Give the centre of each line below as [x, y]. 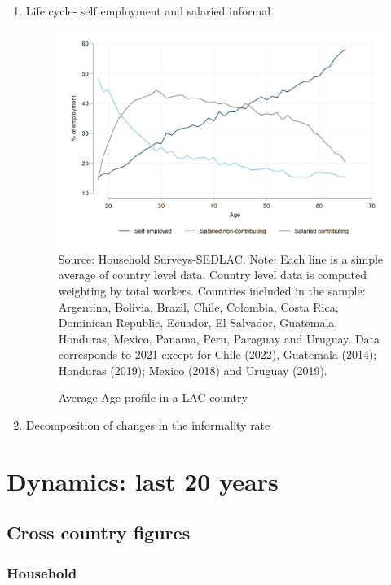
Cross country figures [99, 533]
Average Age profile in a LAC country [153, 397]
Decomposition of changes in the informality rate [148, 425]
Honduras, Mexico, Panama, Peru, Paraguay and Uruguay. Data [219, 338]
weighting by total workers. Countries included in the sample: [212, 290]
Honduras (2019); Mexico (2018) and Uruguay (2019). [193, 370]
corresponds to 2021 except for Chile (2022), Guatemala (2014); [217, 354]
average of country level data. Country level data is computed [212, 275]
